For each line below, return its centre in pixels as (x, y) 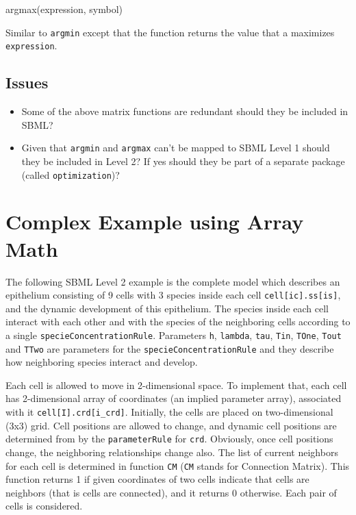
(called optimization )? (71, 174)
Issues (27, 83)
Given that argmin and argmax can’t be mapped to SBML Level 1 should (176, 148)
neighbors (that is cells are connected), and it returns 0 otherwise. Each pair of (171, 492)
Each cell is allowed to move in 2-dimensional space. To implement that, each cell (176, 385)
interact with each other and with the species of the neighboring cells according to (178, 322)
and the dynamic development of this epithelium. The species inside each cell (167, 308)
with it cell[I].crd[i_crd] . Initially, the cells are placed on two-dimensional (169, 412)
